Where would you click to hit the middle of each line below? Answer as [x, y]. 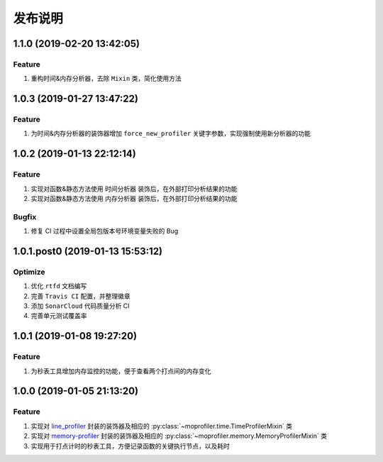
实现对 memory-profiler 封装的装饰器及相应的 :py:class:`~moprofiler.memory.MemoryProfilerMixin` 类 [179, 436]
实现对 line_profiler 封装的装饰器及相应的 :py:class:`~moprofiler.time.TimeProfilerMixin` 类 [162, 426]
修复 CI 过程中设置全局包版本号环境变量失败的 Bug [105, 231]
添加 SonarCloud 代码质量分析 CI [81, 306]
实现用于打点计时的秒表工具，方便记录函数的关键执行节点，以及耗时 [130, 446]
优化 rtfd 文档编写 [59, 286]
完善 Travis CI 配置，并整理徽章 [81, 296]
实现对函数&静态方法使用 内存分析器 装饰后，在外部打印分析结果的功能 [134, 199]
